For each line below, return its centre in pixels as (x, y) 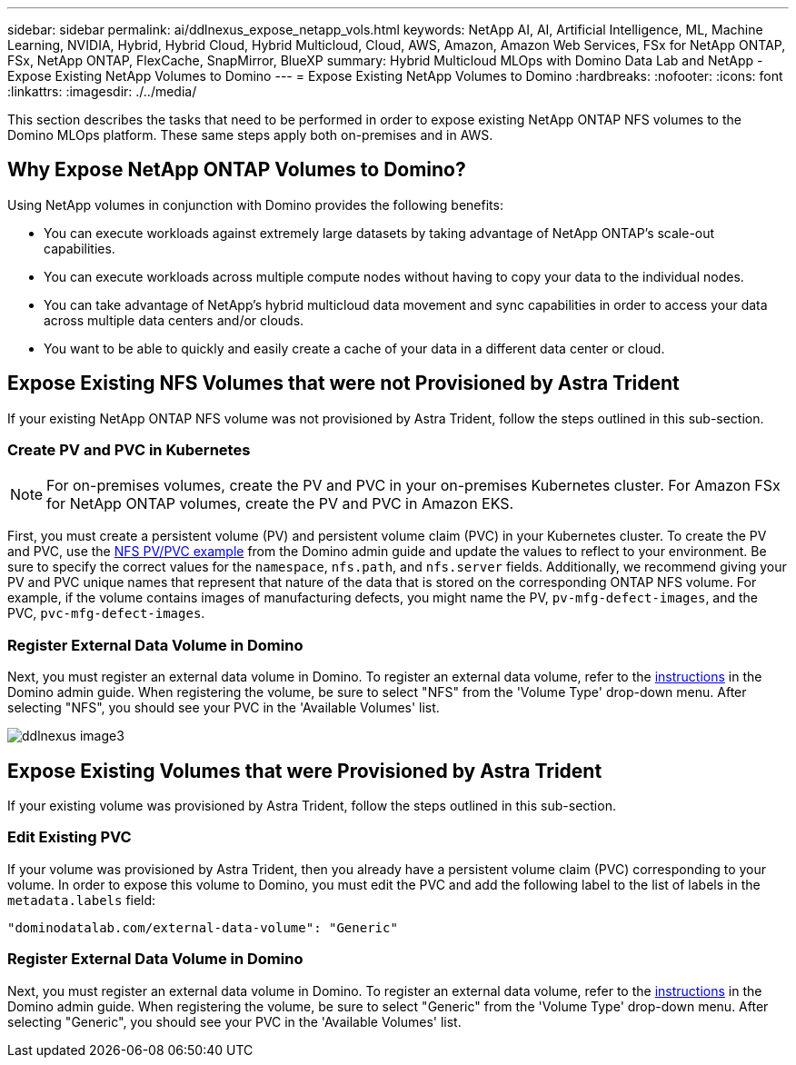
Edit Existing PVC (70, 837)
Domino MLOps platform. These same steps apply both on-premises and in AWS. (250, 135)
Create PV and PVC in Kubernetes (129, 450)
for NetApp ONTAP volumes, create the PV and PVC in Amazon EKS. (280, 504)
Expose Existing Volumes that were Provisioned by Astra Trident (305, 771)
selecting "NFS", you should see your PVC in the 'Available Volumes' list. (224, 708)
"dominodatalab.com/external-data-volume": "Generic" (203, 927)
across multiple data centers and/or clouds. (174, 320)
